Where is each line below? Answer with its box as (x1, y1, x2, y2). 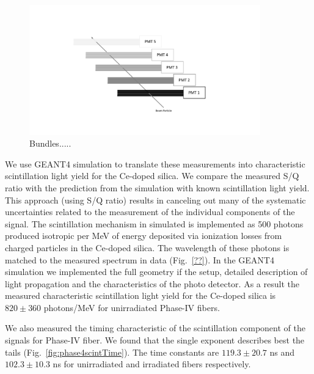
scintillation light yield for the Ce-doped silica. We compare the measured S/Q (5, 169, 299, 182)
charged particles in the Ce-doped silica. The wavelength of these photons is (5, 241, 290, 254)
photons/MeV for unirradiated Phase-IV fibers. (43, 301, 220, 313)
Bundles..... (29, 137, 71, 150)
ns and (269, 345, 295, 358)
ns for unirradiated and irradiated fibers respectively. (53, 358, 251, 370)
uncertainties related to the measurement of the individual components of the (5, 205, 295, 218)
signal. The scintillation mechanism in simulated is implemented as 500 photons (5, 217, 304, 230)
